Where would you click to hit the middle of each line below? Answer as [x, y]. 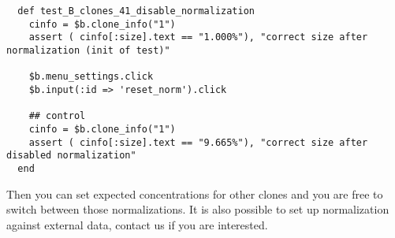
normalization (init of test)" [88, 50]
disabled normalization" [71, 156]
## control [57, 116]
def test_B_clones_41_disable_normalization [136, 11]
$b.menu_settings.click [91, 77]
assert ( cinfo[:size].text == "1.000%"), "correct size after [198, 37]
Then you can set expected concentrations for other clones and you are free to [195, 193]
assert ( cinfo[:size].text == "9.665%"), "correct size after [198, 142]
